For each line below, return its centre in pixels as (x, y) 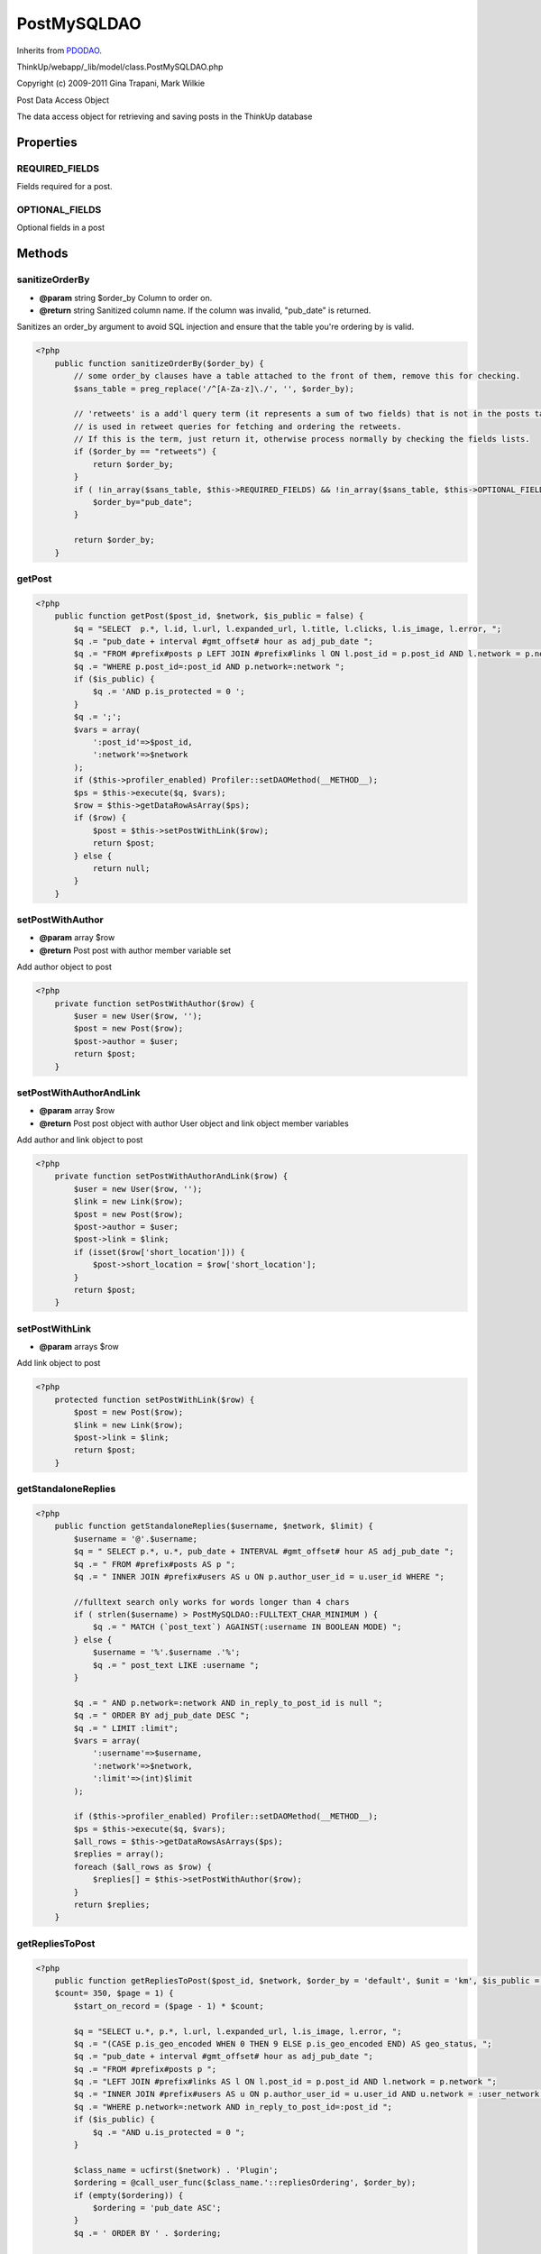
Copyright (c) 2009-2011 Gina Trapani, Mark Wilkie (111, 83)
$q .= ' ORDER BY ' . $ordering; (147, 2233)
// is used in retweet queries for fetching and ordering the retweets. (238, 426)
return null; (121, 868)
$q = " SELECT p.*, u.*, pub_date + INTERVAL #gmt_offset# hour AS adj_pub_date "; (264, 1552)
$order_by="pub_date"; (142, 502)
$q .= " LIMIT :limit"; (126, 1728)
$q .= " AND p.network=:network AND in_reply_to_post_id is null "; (228, 1703)
